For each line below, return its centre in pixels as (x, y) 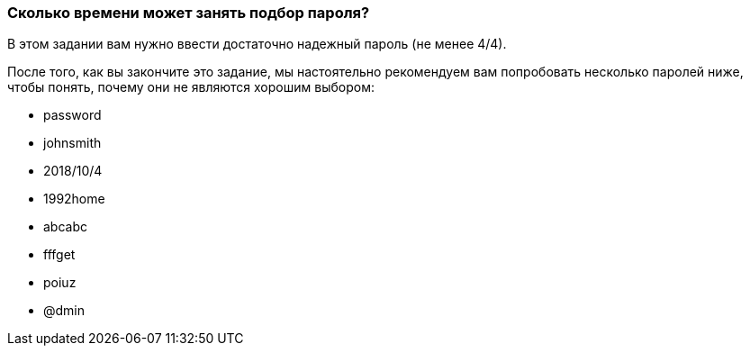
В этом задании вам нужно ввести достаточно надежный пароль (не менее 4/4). (257, 44)
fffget (59, 255)
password (72, 115)
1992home (74, 199)
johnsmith (72, 143)
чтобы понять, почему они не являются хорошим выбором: (191, 87)
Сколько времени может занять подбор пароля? (189, 13)
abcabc (65, 227)
